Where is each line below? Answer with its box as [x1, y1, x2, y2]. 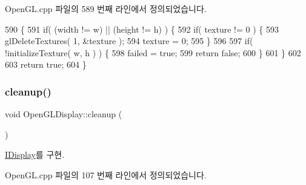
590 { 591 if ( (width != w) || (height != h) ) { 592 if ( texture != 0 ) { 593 [5, 22, 279, 35]
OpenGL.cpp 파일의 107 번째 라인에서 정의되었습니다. [5, 168, 207, 181]
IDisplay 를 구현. [5, 148, 65, 161]
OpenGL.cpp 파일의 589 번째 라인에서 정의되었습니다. [5, 2, 207, 15]
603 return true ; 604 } [5, 58, 87, 71]
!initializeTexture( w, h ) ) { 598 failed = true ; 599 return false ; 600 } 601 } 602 [5, 46, 301, 59]
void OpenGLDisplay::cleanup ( [5, 108, 122, 120]
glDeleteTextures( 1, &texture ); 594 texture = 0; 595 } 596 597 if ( [5, 34, 253, 47]
